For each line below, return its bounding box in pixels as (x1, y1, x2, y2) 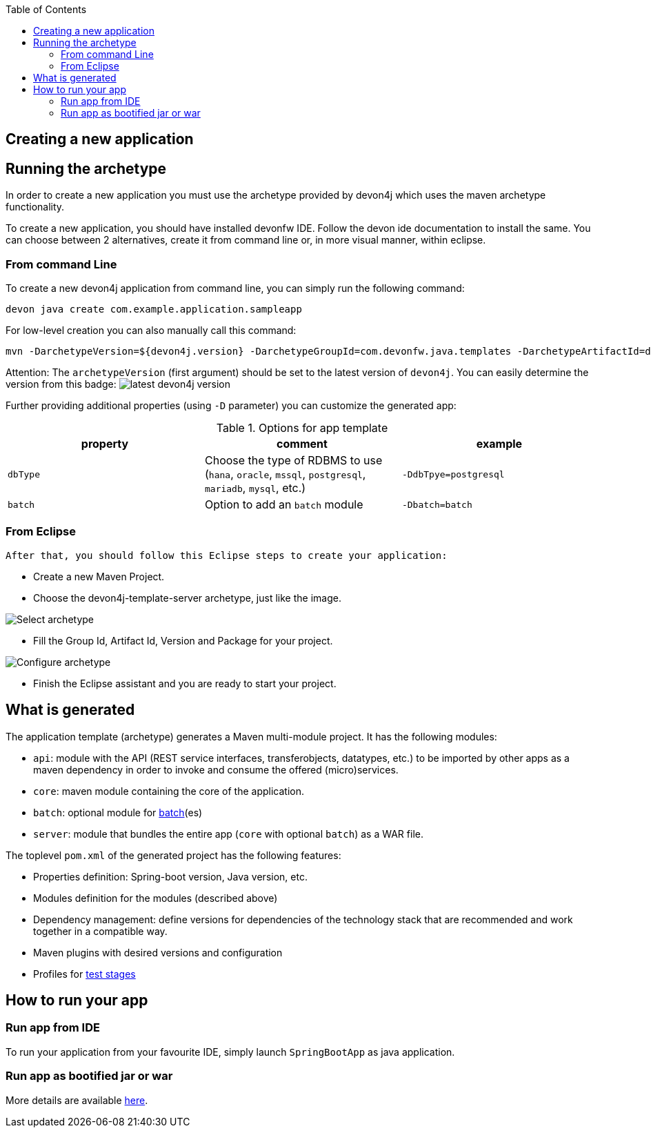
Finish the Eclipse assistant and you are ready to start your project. (33, 677, 337, 689)
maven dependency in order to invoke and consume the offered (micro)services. (33, 763, 399, 776)
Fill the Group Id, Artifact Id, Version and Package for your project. (33, 634, 333, 647)
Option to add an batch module (204, 497, 363, 512)
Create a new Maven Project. (33, 570, 165, 582)
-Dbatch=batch (401, 499, 472, 510)
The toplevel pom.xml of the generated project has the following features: (6, 849, 341, 861)
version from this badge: (6, 378, 117, 391)
